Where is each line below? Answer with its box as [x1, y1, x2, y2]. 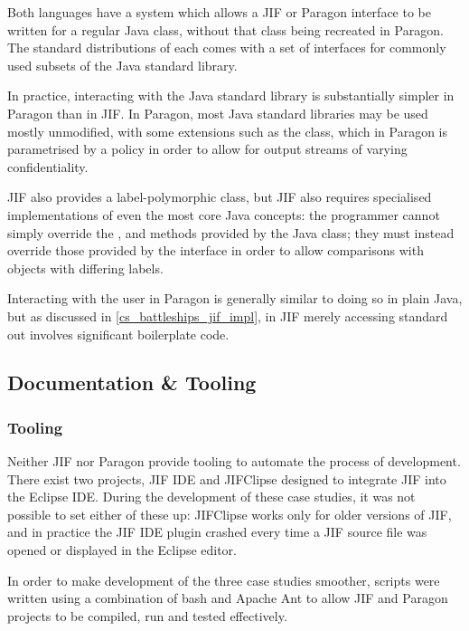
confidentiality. [7, 157, 89, 176]
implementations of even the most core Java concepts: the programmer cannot [7, 205, 440, 224]
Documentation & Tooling [7, 368, 257, 397]
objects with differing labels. [7, 258, 164, 277]
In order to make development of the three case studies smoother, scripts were [7, 570, 440, 589]
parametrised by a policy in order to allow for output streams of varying [7, 139, 408, 158]
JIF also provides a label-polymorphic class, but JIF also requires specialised [7, 187, 432, 206]
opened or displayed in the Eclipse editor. [7, 540, 238, 559]
